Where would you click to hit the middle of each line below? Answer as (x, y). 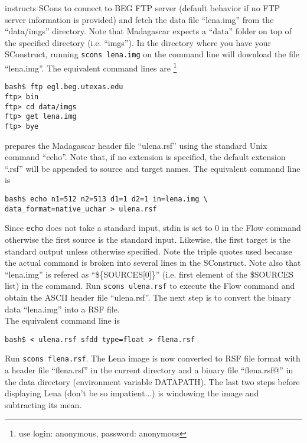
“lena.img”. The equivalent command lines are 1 (91, 67)
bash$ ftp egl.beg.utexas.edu (64, 87)
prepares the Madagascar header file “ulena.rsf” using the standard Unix (136, 145)
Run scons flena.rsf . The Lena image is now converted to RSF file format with (153, 358)
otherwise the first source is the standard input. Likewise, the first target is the (148, 239)
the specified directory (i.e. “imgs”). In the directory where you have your (138, 42)
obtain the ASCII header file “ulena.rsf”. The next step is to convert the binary (148, 297)
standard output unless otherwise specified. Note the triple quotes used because (148, 251)
